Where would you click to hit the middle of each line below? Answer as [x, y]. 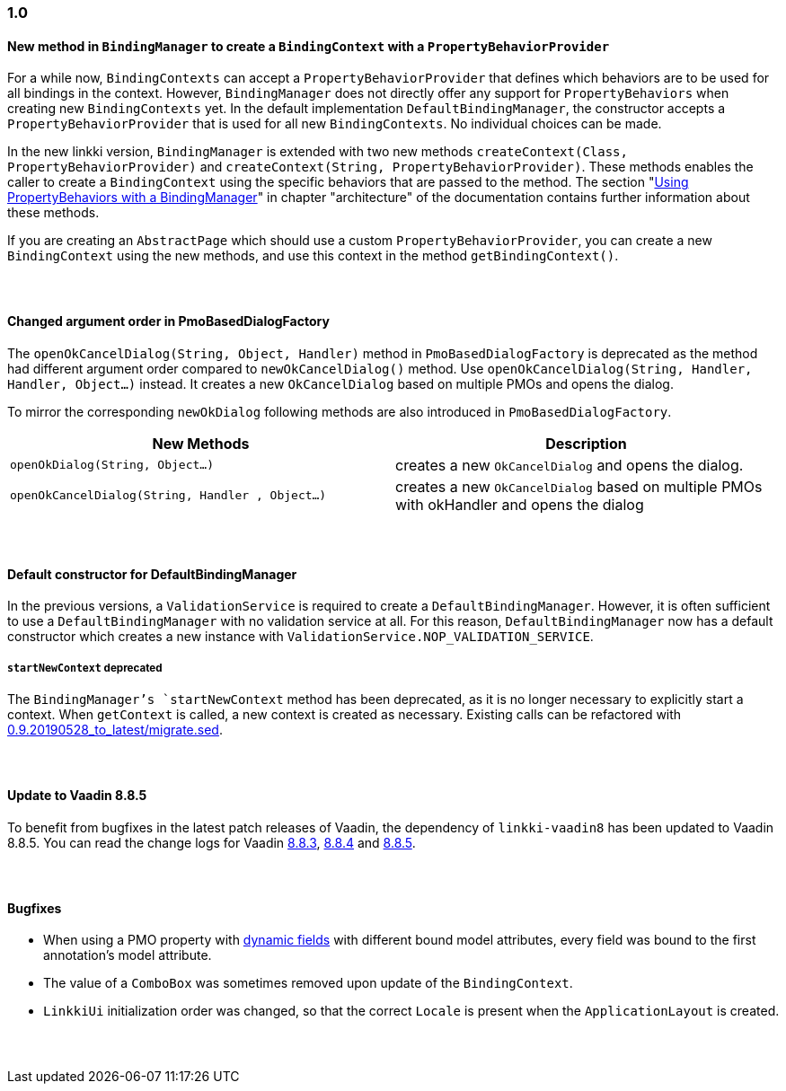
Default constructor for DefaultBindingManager [152, 574]
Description [586, 443]
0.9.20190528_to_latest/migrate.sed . [115, 730]
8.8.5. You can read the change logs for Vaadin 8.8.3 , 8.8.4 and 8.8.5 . [212, 842]
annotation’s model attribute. [128, 955]
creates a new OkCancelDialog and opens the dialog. [570, 465]
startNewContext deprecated [85, 668]
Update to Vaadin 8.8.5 [77, 796]
